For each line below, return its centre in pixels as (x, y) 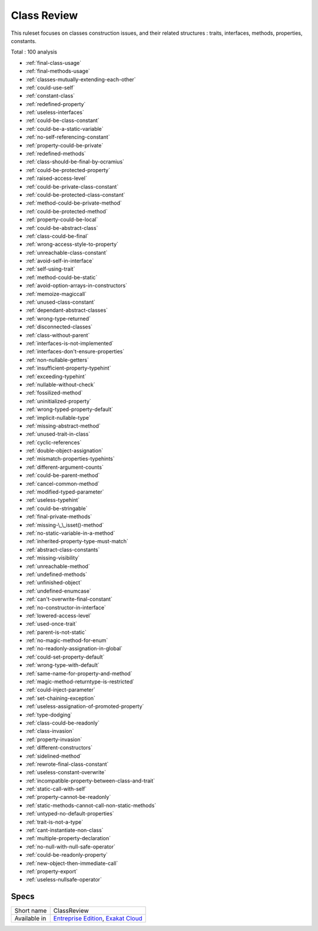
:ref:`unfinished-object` (54, 583)
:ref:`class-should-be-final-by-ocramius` (75, 162)
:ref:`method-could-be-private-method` (74, 203)
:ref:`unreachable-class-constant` (67, 252)
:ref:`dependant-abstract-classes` (67, 310)
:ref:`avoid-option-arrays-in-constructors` (77, 285)
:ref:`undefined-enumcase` (58, 591)
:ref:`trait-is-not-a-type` (54, 822)
